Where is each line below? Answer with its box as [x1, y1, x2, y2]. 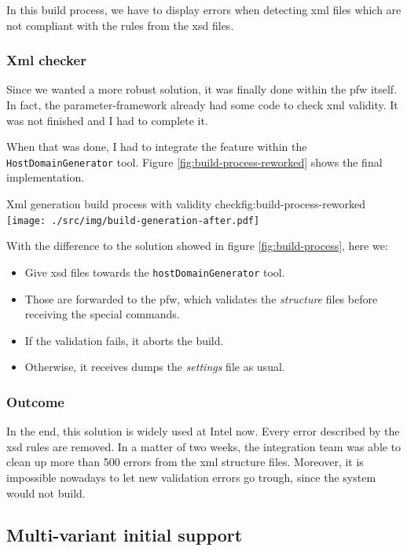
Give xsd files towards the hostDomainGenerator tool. [24, 263, 285, 280]
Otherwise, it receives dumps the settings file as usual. [24, 358, 285, 375]
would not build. [6, 484, 86, 501]
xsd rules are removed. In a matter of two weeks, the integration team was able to [6, 438, 401, 454]
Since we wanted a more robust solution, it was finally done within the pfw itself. [6, 81, 398, 97]
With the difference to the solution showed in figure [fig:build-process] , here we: [6, 237, 388, 254]
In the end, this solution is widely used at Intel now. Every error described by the [6, 423, 400, 439]
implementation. [6, 169, 85, 186]
